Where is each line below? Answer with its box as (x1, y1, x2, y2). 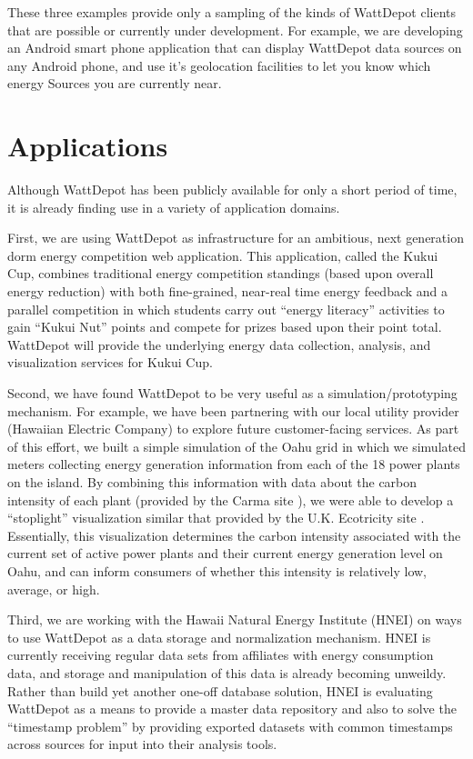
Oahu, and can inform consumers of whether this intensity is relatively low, (7, 561, 427, 580)
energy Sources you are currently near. (7, 74, 222, 93)
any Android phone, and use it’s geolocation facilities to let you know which (7, 55, 431, 75)
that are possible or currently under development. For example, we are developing (7, 20, 463, 39)
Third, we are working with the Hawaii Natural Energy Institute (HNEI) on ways (7, 610, 462, 629)
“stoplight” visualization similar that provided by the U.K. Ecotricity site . (7, 508, 425, 527)
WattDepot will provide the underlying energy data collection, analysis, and (7, 335, 431, 354)
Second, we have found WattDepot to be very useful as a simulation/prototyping (7, 384, 458, 403)
